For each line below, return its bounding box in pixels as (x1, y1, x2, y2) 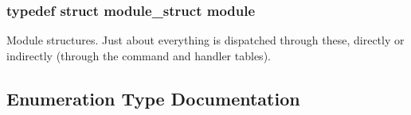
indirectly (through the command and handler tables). (6, 47, 271, 63)
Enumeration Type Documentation (6, 86, 300, 110)
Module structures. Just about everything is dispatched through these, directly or (6, 32, 405, 48)
